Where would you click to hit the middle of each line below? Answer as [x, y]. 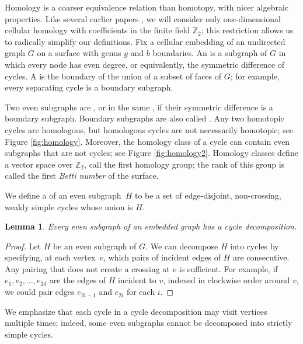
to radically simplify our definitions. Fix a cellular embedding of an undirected [145, 41]
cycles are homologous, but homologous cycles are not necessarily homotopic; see [149, 129]
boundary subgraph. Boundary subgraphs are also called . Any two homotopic [144, 118]
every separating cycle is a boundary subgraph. [89, 87]
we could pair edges [40, 292]
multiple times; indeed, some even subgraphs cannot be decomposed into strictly [149, 323]
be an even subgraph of [95, 246]
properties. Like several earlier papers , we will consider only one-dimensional [143, 18]
